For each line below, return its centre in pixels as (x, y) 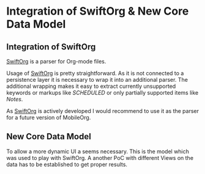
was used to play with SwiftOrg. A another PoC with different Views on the (100, 158)
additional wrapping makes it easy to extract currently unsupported (91, 86)
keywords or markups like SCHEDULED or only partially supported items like (102, 92)
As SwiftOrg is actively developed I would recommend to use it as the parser (103, 111)
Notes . (15, 99)
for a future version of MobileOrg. (49, 118)
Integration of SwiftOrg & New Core (98, 11)
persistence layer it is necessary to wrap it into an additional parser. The (97, 80)
